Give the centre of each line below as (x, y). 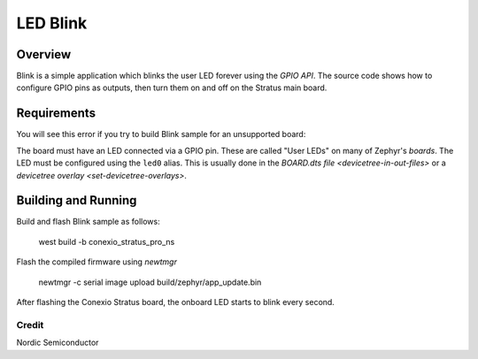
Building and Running (77, 200)
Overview (44, 54)
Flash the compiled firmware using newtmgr (96, 262)
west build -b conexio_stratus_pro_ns (107, 241)
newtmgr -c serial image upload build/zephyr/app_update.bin (150, 282)
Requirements (56, 114)
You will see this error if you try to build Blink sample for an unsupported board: (161, 134)
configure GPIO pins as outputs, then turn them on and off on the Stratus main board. (172, 88)
